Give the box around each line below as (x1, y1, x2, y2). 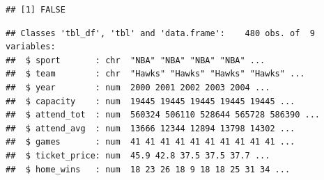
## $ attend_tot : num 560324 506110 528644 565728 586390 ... (6, 110, 321, 120)
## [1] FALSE (6, 5, 65, 15)
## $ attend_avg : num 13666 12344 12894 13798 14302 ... (6, 123, 295, 133)
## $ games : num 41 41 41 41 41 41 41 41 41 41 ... (6, 137, 295, 147)
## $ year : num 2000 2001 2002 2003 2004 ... (6, 82, 270, 92)
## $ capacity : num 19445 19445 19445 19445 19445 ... (6, 96, 295, 106)
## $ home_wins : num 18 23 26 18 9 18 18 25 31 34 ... (6, 164, 291, 174)
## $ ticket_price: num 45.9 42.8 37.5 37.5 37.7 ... (6, 150, 270, 161)
